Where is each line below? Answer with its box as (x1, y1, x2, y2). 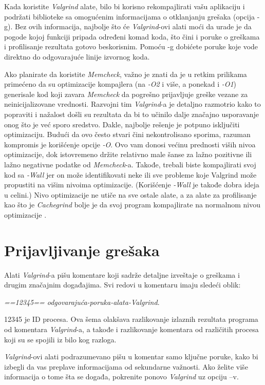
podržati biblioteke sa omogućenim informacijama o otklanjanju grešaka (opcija (4, 11, 255, 22)
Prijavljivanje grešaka (4, 239, 160, 260)
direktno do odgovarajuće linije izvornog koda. (4, 51, 150, 62)
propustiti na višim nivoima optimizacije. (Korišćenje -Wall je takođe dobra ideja (4, 179, 259, 190)
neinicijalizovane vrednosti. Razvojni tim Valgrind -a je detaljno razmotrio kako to (4, 99, 261, 109)
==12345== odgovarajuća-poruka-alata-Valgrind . (4, 296, 160, 307)
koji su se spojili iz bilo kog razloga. (4, 334, 117, 344)
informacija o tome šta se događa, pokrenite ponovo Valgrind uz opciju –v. (4, 371, 239, 382)
